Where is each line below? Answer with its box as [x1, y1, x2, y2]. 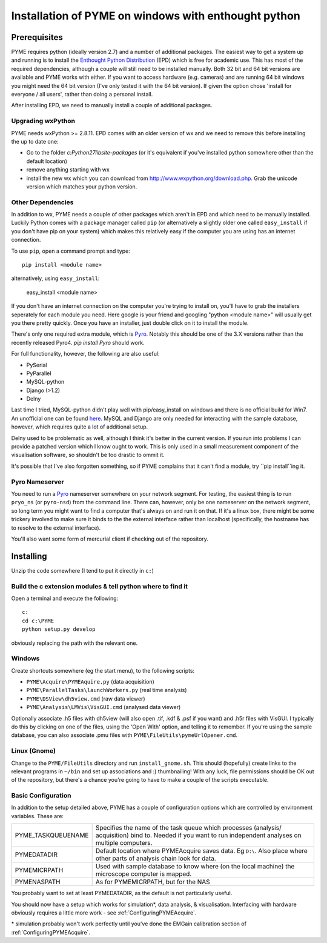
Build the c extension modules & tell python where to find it [11, 582, 188, 590]
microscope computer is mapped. [95, 870, 192, 878]
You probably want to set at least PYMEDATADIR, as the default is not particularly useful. [11, 890, 233, 897]
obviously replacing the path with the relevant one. [11, 639, 138, 647]
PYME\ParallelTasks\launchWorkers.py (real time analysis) [26, 687, 187, 694]
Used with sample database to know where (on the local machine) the [95, 862, 295, 871]
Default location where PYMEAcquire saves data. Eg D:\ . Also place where [95, 847, 308, 855]
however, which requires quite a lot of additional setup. [11, 423, 148, 430]
